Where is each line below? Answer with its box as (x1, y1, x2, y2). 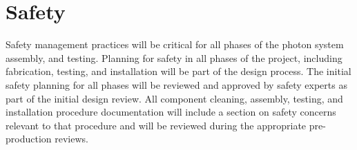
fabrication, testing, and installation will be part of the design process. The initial (6, 64, 351, 78)
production (6, 131, 52, 146)
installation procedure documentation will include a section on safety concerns (6, 105, 336, 119)
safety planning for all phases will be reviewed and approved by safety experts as (6, 77, 347, 92)
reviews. (55, 131, 88, 146)
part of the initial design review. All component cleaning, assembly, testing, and (6, 91, 343, 105)
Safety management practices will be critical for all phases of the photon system (6, 37, 344, 52)
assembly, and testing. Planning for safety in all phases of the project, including (6, 50, 342, 65)
